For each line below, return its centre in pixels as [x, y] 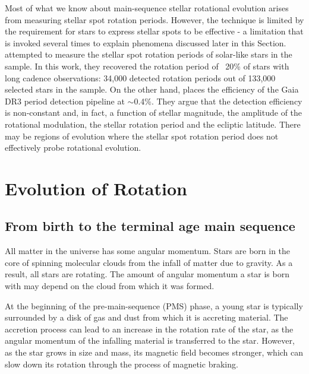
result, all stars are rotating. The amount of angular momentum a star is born [147, 274]
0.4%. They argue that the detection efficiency [218, 101]
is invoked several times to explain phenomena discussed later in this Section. [146, 42]
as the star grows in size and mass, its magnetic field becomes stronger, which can [154, 352]
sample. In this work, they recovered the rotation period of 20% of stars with [147, 66]
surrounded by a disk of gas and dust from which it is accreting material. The [146, 317]
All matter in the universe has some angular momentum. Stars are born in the [148, 251]
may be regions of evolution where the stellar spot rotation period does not [142, 136]
